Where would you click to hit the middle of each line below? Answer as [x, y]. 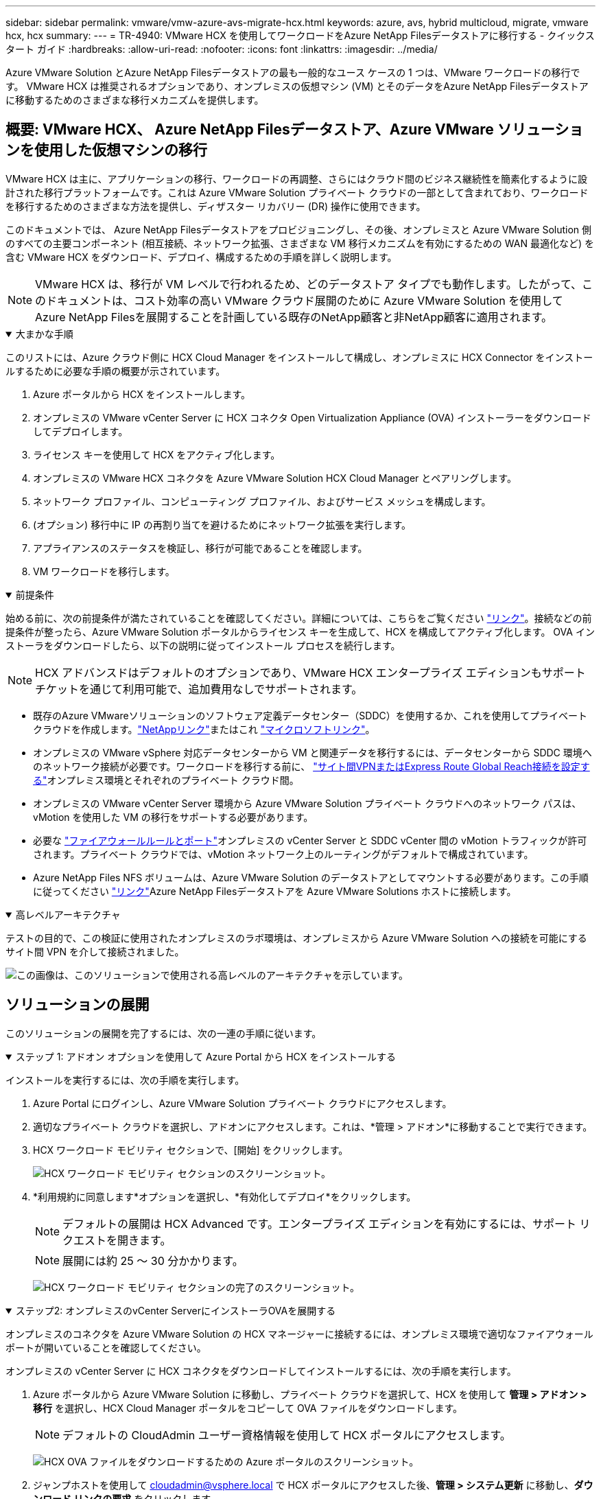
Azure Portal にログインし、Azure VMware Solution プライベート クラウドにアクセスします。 [243, 1103]
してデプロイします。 [81, 431]
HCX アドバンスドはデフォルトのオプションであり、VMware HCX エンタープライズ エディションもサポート [310, 672]
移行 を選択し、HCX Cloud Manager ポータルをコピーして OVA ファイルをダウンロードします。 [248, 1408]
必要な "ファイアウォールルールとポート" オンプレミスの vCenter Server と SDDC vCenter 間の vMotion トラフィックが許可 [310, 840]
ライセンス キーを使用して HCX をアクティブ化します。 [157, 454]
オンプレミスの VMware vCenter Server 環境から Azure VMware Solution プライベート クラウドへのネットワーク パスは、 [307, 803]
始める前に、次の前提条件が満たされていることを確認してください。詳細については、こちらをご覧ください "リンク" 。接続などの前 [299, 618]
